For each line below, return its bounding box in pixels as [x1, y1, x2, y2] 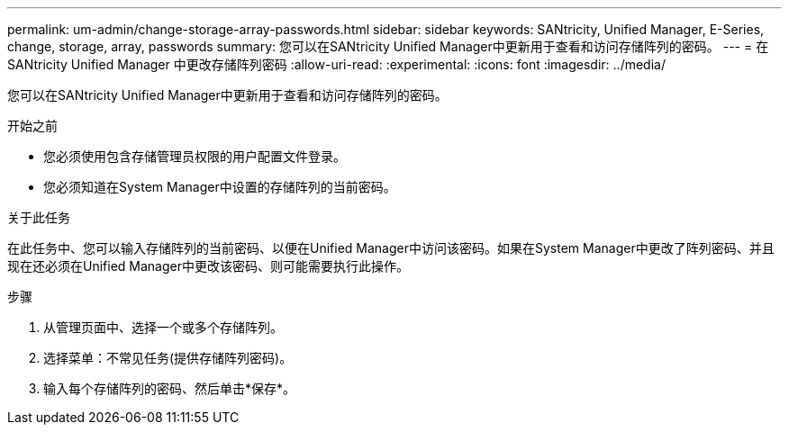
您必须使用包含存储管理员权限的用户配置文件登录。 [43, 148, 346, 164]
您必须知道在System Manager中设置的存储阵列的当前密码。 [43, 179, 396, 194]
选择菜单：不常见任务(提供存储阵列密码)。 [43, 350, 293, 365]
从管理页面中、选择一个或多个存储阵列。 [43, 319, 283, 335]
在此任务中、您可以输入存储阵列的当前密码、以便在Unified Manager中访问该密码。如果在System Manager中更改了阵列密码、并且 [7, 240, 775, 256]
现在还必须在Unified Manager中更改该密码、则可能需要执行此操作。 [7, 258, 409, 274]
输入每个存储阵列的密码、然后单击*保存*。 [43, 381, 296, 396]
